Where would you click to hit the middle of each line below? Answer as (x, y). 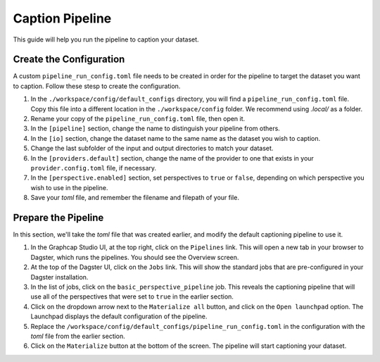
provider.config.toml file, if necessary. (94, 168)
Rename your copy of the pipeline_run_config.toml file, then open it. (138, 119)
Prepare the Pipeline (58, 217)
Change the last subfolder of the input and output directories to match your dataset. (152, 149)
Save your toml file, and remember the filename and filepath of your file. (135, 198)
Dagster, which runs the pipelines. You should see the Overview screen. (135, 257)
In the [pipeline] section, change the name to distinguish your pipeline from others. (156, 129)
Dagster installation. (59, 277)
